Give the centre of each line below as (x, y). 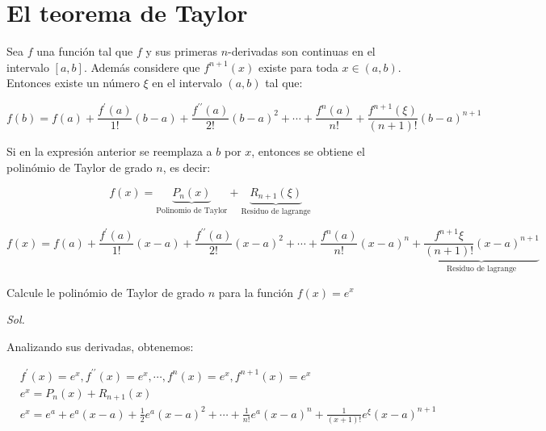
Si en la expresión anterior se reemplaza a (109, 151)
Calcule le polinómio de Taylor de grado (106, 292)
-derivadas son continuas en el (302, 51)
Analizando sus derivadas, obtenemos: (100, 346)
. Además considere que (142, 67)
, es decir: (187, 167)
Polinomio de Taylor (192, 210)
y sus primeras (182, 51)
